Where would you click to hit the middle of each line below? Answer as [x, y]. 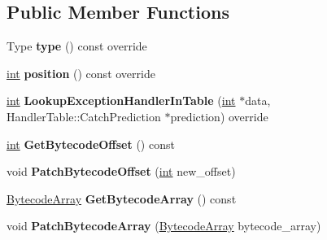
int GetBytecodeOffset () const [91, 144]
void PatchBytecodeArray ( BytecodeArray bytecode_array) [164, 226]
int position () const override [81, 73]
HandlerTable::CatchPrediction [84, 116]
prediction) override [219, 116]
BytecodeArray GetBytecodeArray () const [122, 198]
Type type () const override [77, 46]
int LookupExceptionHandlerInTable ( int [121, 100]
